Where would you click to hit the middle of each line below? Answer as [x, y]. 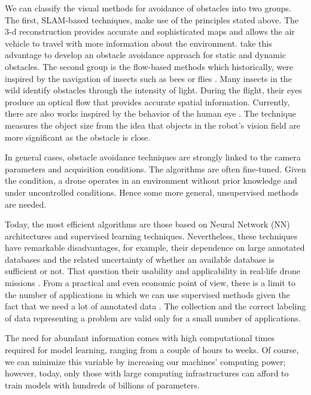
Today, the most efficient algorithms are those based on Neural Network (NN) [147, 224]
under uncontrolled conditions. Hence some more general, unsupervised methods [152, 192]
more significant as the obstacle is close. [78, 137]
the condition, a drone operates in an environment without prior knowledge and [151, 180]
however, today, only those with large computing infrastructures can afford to [147, 373]
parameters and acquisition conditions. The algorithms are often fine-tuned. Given [155, 168]
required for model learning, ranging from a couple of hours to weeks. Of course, [152, 350]
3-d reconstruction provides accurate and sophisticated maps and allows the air [150, 31]
